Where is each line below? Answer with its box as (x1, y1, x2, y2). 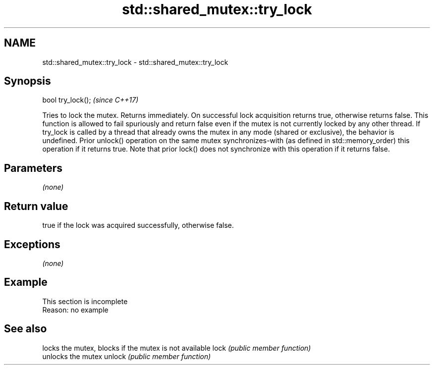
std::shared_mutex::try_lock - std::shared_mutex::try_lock (42, 57, 228, 66)
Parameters (4, 161, 62, 174)
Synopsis (4, 75, 51, 88)
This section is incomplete (42, 297, 128, 306)
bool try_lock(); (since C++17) (42, 96, 139, 105)
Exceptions (4, 238, 60, 251)
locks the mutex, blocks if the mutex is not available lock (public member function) (42, 343, 311, 352)
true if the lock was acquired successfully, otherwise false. (42, 221, 234, 230)
